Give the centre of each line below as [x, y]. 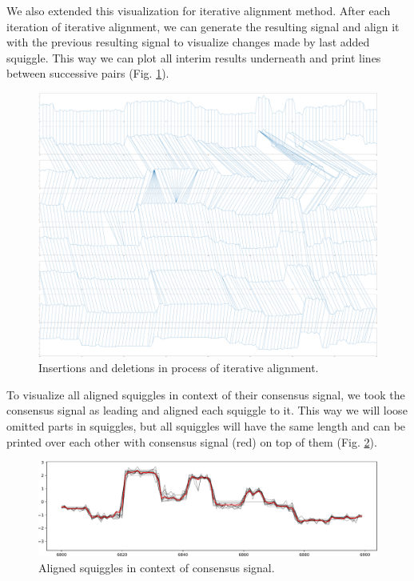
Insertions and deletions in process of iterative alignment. [179, 368]
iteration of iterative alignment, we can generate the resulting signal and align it [203, 26]
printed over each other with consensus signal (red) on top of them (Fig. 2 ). [192, 441]
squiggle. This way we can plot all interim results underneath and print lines [194, 57]
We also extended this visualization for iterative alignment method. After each [199, 10]
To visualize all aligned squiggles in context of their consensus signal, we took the [206, 394]
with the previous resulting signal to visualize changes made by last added [188, 42]
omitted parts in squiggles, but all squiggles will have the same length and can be [206, 425]
